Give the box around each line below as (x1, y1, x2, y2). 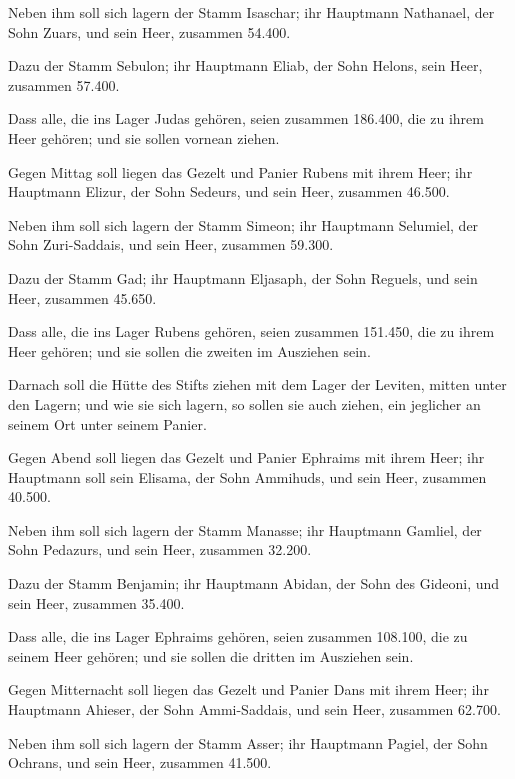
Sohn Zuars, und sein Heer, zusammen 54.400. (8, 21, 291, 42)
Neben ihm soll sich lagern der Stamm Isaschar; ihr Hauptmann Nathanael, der (8, 2, 495, 22)
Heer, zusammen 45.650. (8, 287, 157, 308)
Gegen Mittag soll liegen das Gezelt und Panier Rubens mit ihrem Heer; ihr (8, 161, 473, 182)
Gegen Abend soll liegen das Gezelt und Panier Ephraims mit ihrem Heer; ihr (8, 447, 485, 468)
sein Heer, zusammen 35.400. (8, 592, 185, 613)
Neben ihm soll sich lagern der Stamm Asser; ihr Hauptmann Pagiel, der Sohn (8, 732, 488, 753)
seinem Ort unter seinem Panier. (8, 413, 207, 434)
